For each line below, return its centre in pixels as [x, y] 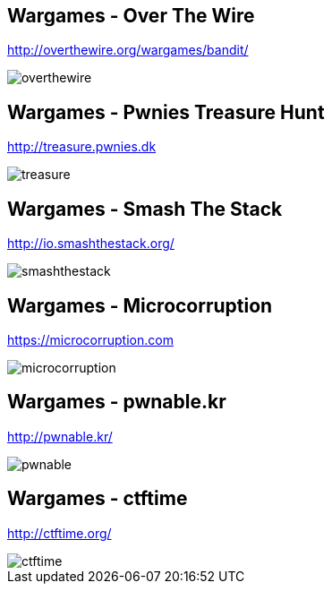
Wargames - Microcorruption [140, 305]
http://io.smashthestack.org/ [91, 244]
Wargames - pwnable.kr [117, 402]
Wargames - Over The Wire [131, 16]
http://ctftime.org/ [60, 533]
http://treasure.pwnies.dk [82, 147]
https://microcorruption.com [90, 339]
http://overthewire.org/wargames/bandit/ [128, 50]
